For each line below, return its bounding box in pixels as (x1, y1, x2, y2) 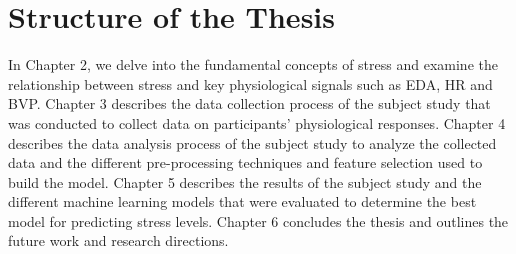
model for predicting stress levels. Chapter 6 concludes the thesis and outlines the (8, 210, 509, 231)
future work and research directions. (8, 230, 229, 251)
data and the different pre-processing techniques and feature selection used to (8, 152, 483, 173)
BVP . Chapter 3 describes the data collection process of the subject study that (8, 93, 491, 114)
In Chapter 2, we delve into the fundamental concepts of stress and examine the (8, 54, 498, 75)
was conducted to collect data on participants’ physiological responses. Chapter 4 (8, 112, 506, 133)
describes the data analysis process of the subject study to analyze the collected (8, 132, 497, 153)
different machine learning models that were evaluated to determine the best (8, 191, 477, 212)
